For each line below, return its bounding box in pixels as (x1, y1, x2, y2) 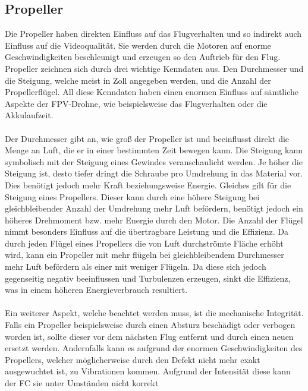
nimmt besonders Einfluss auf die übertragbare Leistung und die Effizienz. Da (5, 225, 288, 238)
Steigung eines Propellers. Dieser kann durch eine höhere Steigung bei (5, 190, 260, 203)
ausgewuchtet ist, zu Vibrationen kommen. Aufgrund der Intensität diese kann (5, 365, 291, 377)
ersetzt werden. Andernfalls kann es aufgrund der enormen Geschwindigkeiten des (5, 342, 303, 354)
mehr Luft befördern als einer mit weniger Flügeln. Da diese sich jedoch (5, 260, 266, 273)
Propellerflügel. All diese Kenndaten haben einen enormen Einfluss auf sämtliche (5, 86, 298, 98)
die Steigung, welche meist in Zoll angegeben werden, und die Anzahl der (5, 74, 271, 86)
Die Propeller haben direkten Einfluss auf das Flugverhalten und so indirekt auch (5, 27, 302, 40)
